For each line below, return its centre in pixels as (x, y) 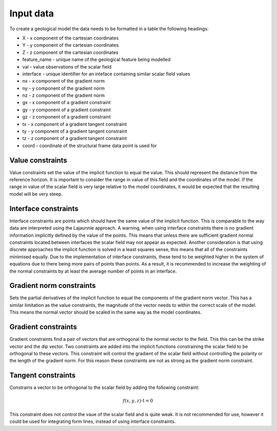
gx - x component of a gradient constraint (66, 102)
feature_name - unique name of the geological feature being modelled (96, 59)
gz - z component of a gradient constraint (67, 117)
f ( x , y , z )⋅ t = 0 (138, 401)
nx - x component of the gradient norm (64, 81)
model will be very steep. (36, 194)
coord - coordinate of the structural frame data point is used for (90, 146)
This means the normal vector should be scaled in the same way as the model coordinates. (106, 312)
